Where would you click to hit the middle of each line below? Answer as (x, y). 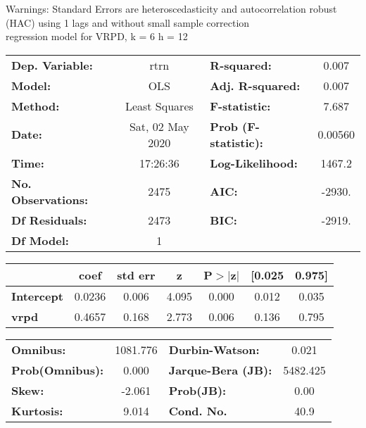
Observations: (50, 199)
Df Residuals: (49, 220)
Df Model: (40, 240)
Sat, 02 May (159, 126)
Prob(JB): (197, 390)
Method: (36, 106)
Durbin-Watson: (214, 349)
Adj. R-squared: (255, 85)
